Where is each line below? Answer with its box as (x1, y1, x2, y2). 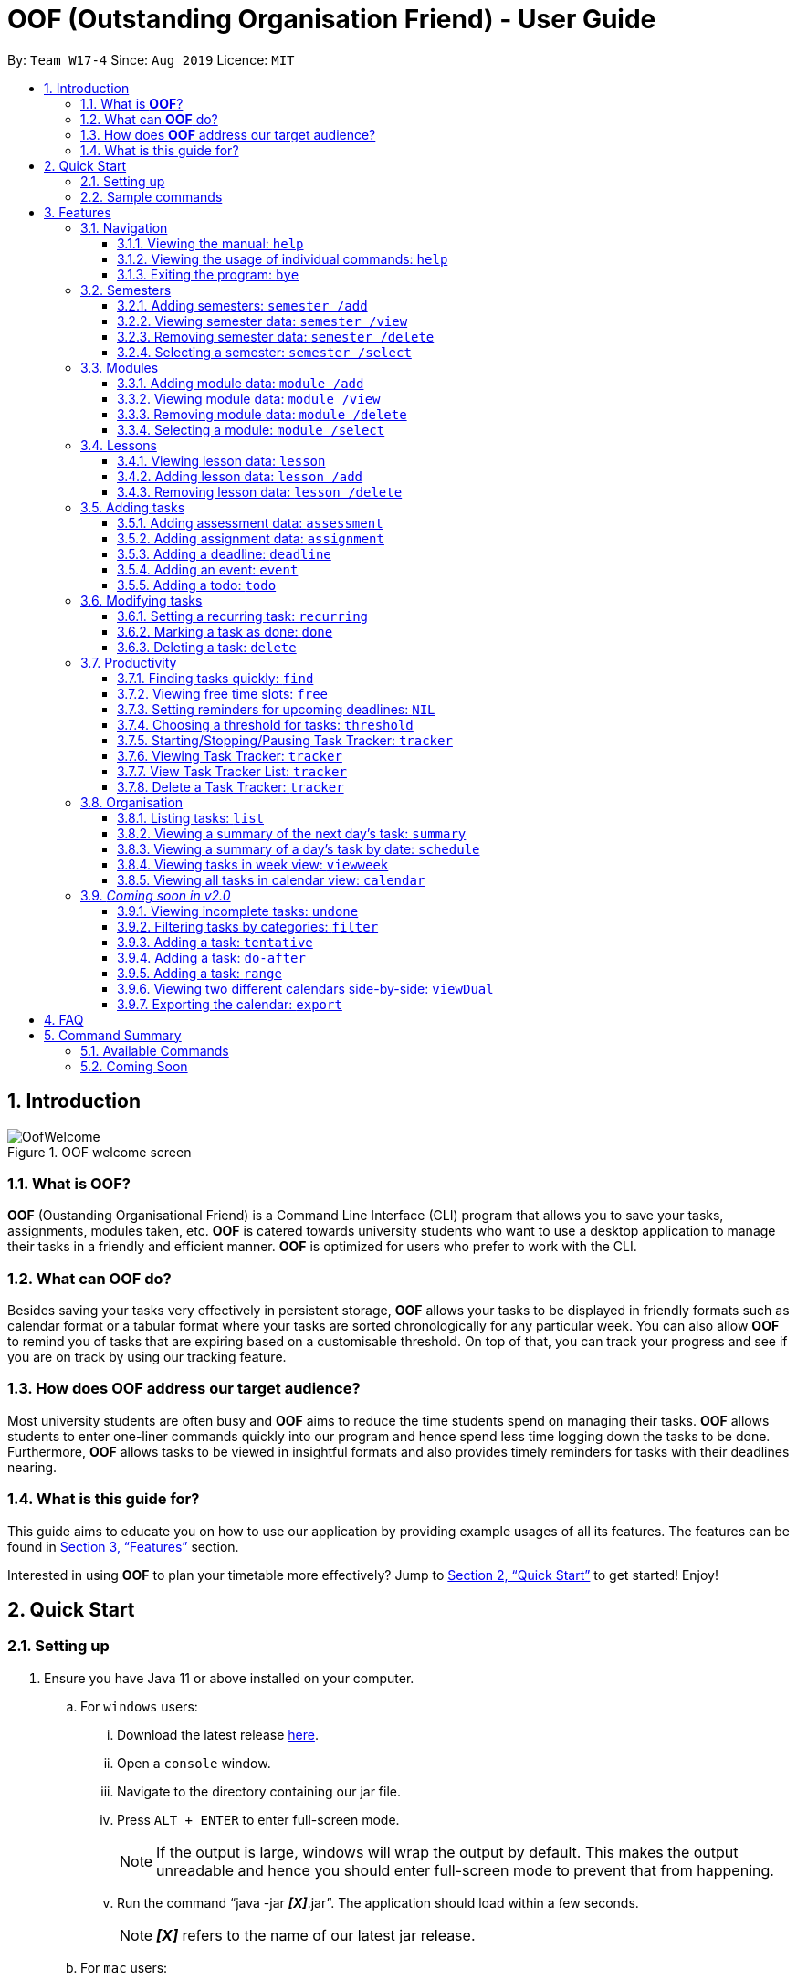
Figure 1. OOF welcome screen (7, 1143, 192, 1160)
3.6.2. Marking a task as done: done (117, 623, 333, 639)
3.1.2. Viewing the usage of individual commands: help (117, 250, 448, 267)
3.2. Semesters (80, 281, 172, 298)
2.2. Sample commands (80, 188, 223, 205)
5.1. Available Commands (80, 1042, 229, 1058)
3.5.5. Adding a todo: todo (117, 576, 277, 593)
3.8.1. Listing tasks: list (117, 809, 265, 826)
